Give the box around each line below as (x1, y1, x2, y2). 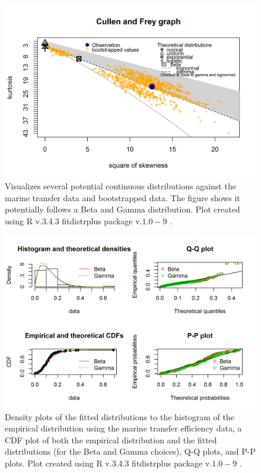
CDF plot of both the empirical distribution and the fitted (5, 433, 217, 446)
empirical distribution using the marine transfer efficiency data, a (5, 422, 242, 434)
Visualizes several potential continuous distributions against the (5, 180, 236, 192)
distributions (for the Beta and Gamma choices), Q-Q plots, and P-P (5, 445, 256, 458)
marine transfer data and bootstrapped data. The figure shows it (5, 191, 240, 204)
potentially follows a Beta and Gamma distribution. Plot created (5, 203, 240, 215)
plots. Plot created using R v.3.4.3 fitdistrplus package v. (5, 456, 212, 469)
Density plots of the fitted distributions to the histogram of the (5, 410, 234, 423)
